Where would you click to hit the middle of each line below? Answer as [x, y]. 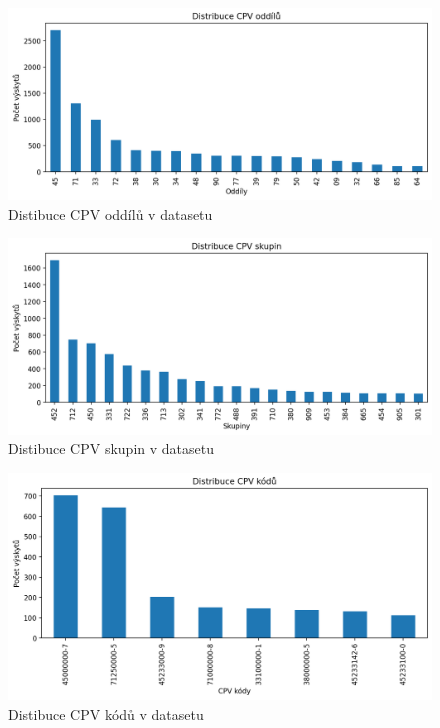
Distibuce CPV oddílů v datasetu [110, 213]
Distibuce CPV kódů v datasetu [106, 713]
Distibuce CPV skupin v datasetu [111, 448]
